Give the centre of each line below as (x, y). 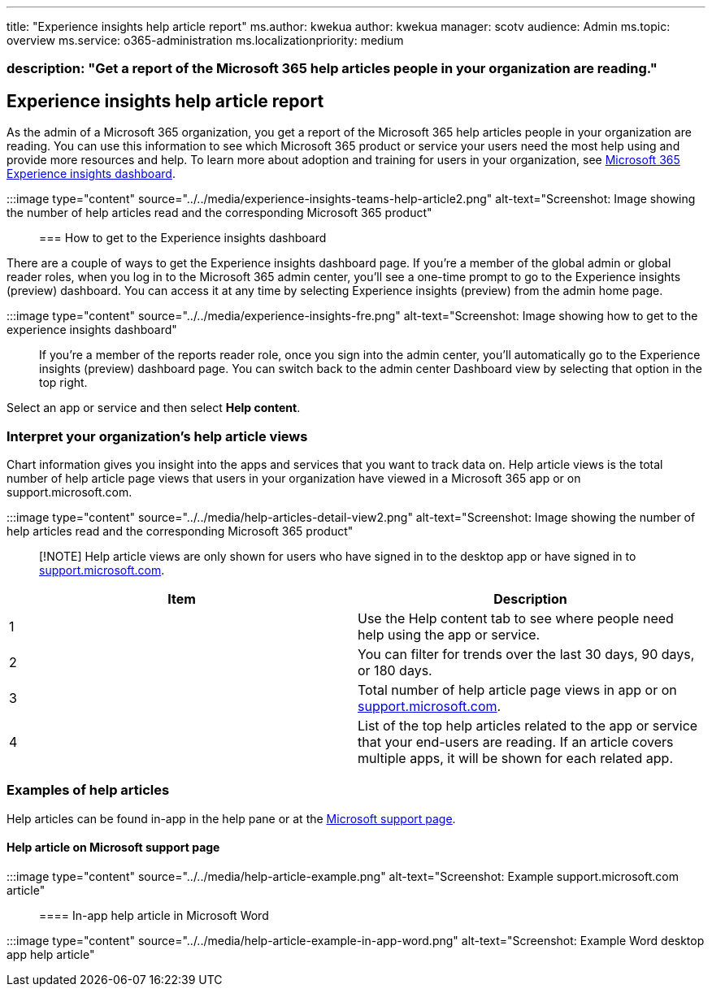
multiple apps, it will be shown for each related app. (516, 758)
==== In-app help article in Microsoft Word (154, 915)
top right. (63, 383)
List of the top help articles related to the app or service (528, 725)
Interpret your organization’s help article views (157, 436)
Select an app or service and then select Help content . (154, 408)
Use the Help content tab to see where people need (516, 618)
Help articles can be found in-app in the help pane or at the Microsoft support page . (231, 818)
